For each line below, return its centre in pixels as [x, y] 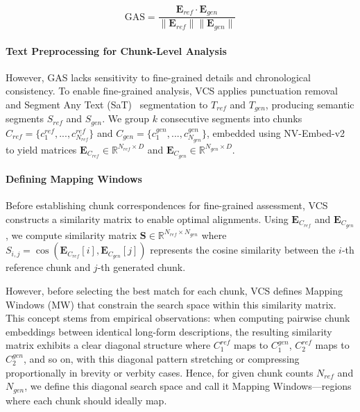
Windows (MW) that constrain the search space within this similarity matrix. [171, 304]
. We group [126, 118]
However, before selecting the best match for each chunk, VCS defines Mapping [174, 290]
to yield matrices [41, 149]
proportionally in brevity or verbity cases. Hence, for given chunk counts [160, 372]
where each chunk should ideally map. [86, 400]
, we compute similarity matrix [71, 234]
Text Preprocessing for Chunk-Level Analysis [116, 50]
